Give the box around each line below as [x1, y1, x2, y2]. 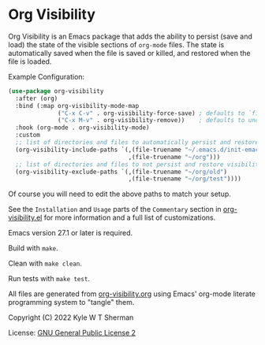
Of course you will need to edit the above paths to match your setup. [8, 189, 231, 198]
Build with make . [8, 243, 59, 253]
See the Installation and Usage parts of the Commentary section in [8, 205, 222, 214]
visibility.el [8, 213, 43, 222]
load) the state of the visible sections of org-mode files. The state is [8, 39, 225, 49]
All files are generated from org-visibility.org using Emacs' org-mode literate [8, 289, 256, 299]
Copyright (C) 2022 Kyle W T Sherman [8, 313, 134, 322]
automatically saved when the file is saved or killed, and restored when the [8, 48, 251, 57]
